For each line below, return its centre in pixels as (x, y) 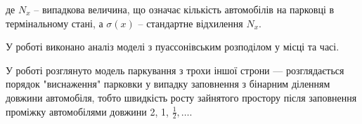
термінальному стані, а (54, 23)
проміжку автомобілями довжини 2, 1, (87, 111)
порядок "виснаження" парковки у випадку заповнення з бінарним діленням (168, 84)
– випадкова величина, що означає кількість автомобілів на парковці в (184, 9)
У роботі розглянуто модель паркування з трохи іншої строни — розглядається (175, 70)
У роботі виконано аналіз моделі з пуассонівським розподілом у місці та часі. (173, 47)
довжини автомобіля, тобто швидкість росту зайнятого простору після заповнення (181, 97)
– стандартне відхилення (190, 23)
